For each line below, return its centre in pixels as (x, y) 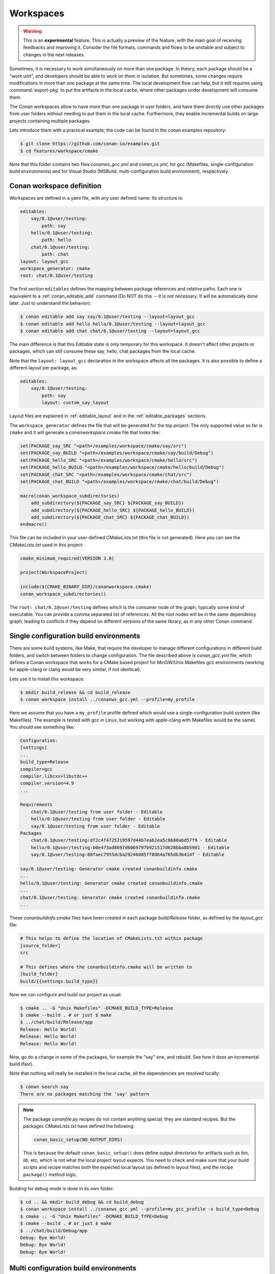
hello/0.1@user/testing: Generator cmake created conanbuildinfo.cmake (112, 883)
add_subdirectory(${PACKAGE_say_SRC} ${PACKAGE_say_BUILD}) (107, 503)
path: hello (56, 240)
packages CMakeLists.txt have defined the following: (79, 1126)
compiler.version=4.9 (47, 783)
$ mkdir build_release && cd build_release (75, 692)
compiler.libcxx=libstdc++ (54, 776)
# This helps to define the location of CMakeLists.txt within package (112, 938)
